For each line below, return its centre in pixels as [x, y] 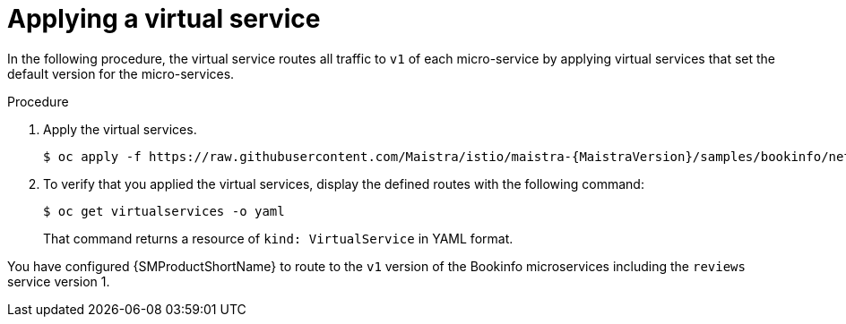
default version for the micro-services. [121, 73]
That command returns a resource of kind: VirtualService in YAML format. [278, 238]
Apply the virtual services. [120, 129]
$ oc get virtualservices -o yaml [164, 211]
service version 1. [59, 281]
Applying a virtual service [164, 19]
